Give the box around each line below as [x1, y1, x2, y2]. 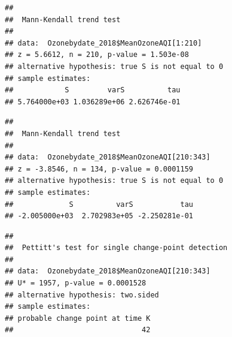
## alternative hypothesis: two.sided [5, 290, 159, 299]
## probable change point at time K [5, 314, 151, 323]
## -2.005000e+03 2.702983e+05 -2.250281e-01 [5, 212, 193, 221]
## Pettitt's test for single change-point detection [5, 243, 228, 252]
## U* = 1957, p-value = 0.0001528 [5, 279, 146, 288]
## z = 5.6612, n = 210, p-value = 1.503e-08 [5, 50, 189, 59]
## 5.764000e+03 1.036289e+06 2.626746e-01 [5, 97, 181, 106]
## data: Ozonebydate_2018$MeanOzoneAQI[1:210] [5, 38, 202, 47]
